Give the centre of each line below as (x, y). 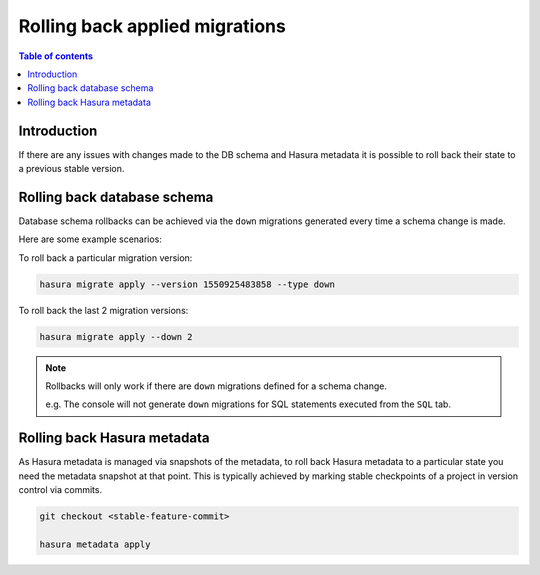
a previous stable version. (71, 169)
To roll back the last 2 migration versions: (103, 310)
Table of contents (56, 56)
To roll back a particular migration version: (105, 257)
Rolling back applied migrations (152, 26)
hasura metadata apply (95, 544)
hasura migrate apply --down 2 (116, 336)
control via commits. (60, 490)
